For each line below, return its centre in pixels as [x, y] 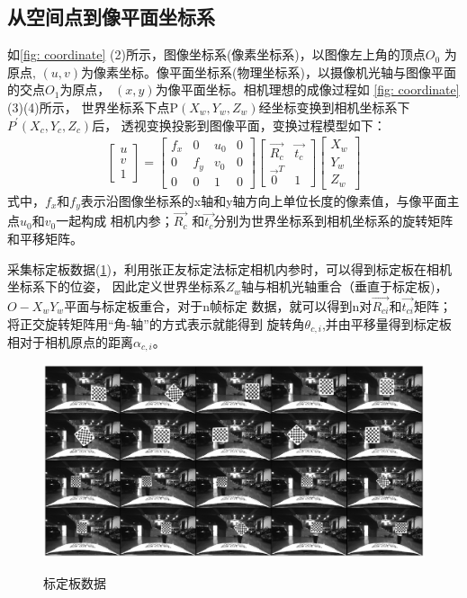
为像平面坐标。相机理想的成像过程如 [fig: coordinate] [307, 89]
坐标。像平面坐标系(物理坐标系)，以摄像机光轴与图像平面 [287, 71]
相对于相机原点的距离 [70, 341]
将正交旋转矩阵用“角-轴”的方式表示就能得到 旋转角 [156, 323]
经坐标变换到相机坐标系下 [334, 107]
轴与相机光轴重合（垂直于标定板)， [345, 286]
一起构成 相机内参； [115, 221]
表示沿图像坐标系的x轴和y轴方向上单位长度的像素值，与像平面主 [270, 200]
